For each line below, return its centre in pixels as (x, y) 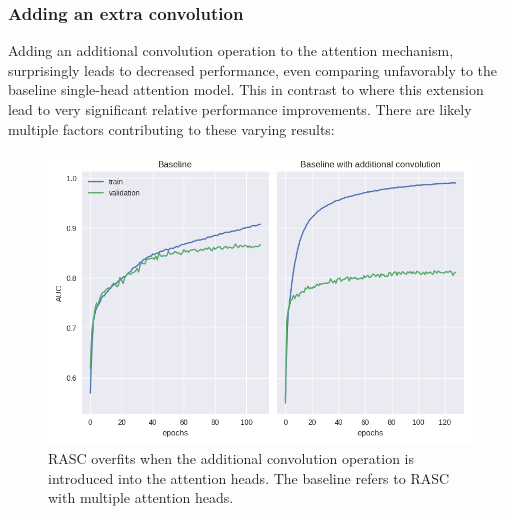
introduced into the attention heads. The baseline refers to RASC (249, 477)
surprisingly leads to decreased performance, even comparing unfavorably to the (253, 69)
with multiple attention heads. (141, 497)
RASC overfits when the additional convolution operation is (231, 458)
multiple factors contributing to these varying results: (171, 128)
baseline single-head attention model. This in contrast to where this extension (246, 89)
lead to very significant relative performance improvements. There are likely (240, 109)
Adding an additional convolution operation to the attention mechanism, (231, 50)
